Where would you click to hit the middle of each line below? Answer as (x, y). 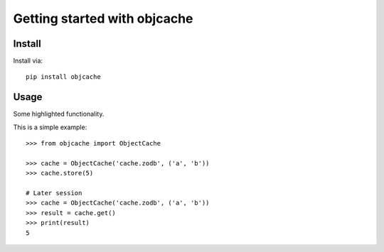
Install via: (28, 61)
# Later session (54, 193)
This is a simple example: (50, 127)
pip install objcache (63, 77)
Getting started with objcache (103, 18)
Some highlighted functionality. (59, 114)
